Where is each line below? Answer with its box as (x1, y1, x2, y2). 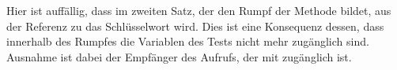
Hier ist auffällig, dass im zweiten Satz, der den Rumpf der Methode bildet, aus (6, 2, 391, 18)
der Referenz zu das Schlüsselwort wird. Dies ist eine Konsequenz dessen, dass (6, 17, 384, 34)
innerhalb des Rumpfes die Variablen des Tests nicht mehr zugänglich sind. (6, 33, 369, 50)
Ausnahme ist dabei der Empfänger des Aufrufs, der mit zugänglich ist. (6, 48, 352, 64)
